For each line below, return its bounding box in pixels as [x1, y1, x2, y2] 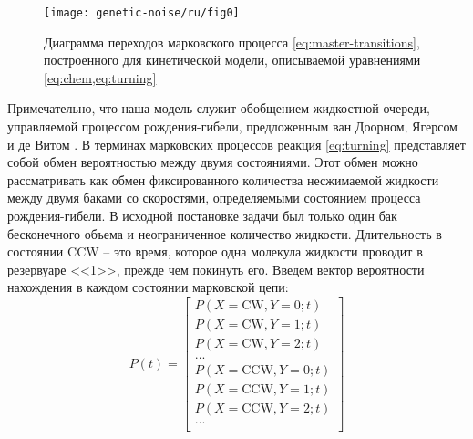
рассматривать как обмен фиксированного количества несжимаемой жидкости [7, 170, 439, 189]
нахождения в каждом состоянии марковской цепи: [7, 277, 289, 297]
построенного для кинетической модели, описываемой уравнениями [44, 50, 421, 69]
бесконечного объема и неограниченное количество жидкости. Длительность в [7, 224, 442, 243]
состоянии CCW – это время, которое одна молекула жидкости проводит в [7, 242, 423, 261]
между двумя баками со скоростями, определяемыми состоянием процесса [7, 188, 421, 207]
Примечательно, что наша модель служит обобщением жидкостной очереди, [7, 99, 430, 118]
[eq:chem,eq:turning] [44, 68, 157, 87]
